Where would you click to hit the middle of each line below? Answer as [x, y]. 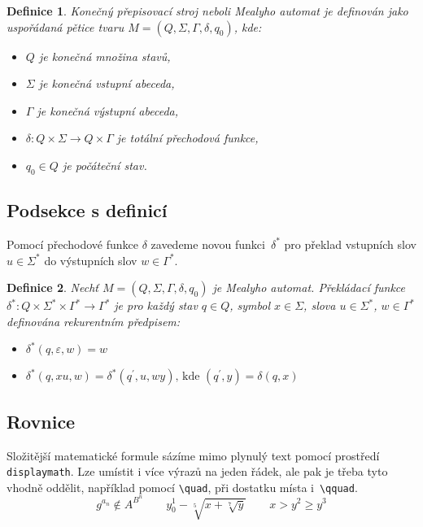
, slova [320, 305]
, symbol [250, 305]
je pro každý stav [156, 305]
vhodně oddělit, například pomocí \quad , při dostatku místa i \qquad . [182, 487]
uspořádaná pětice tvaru [65, 26]
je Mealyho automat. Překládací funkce [309, 287]
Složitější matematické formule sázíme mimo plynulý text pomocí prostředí [193, 455]
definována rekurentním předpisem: [94, 321]
